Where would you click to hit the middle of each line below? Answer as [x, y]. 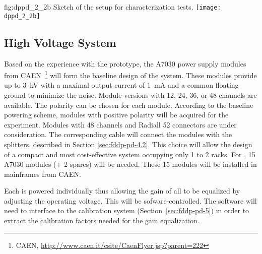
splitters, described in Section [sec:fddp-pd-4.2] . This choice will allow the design [128, 144]
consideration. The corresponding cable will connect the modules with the [118, 134]
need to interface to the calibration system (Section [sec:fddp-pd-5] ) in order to [127, 210]
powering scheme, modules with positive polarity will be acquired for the [116, 115]
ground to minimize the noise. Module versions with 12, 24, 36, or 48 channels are [130, 94]
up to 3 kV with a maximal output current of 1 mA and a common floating [121, 85]
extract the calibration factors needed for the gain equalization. [102, 220]
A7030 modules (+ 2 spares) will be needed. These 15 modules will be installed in [130, 164]
